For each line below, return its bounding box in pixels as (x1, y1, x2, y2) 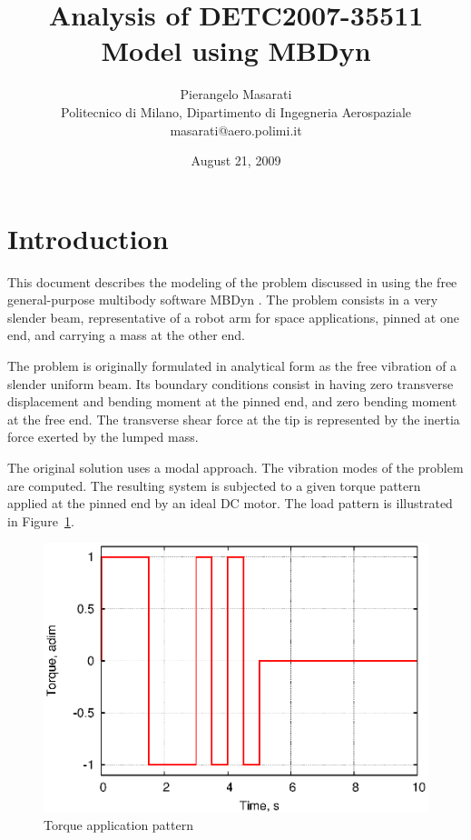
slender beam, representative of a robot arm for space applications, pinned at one (7, 307, 459, 326)
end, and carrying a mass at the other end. (7, 325, 245, 345)
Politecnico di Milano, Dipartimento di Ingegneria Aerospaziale (61, 102, 411, 121)
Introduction (7, 219, 169, 256)
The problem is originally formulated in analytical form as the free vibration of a (7, 356, 457, 375)
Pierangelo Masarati (180, 85, 292, 104)
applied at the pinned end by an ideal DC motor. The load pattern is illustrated (7, 494, 453, 513)
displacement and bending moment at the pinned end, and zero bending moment (7, 392, 457, 411)
